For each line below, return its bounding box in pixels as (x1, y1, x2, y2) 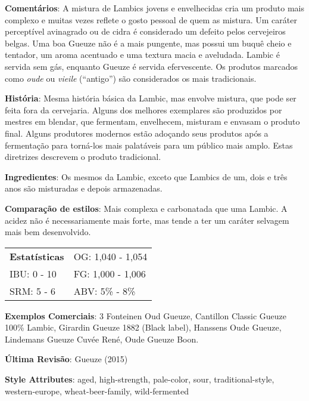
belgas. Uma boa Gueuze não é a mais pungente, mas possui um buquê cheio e (5, 36, 292, 49)
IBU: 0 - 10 (10, 266, 57, 280)
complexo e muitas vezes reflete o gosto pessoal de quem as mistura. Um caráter (5, 13, 297, 26)
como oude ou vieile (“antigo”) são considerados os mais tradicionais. (5, 72, 257, 84)
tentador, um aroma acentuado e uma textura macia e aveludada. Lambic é (5, 48, 280, 61)
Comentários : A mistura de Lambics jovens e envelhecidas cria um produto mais (5, 2, 305, 14)
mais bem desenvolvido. (5, 226, 91, 238)
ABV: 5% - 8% (73, 283, 136, 298)
